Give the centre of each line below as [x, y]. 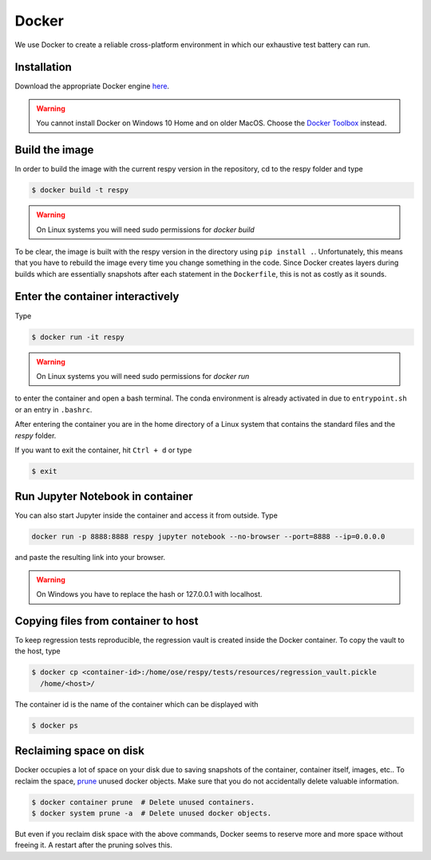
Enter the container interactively [97, 296]
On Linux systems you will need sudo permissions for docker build [145, 229]
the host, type [38, 651]
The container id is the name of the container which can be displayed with [136, 704]
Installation [43, 67]
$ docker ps [55, 725]
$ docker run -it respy [78, 337]
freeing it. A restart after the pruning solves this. [94, 845]
